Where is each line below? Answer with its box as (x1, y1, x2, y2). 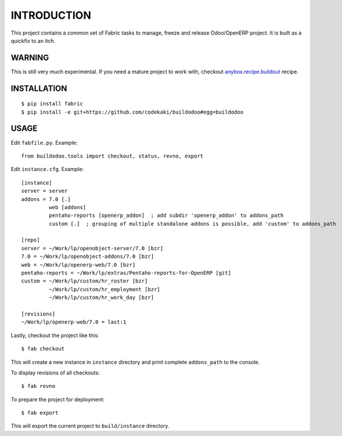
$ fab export (21, 410, 59, 416)
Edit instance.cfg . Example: (11, 166, 84, 173)
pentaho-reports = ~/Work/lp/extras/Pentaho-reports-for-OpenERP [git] (21, 270, 231, 277)
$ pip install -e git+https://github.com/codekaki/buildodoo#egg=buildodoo (21, 108, 244, 115)
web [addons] (49, 204, 87, 210)
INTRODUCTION (11, 9, 91, 22)
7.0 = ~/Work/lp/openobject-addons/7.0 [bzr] (21, 253, 155, 260)
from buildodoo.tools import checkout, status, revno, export (21, 152, 204, 159)
